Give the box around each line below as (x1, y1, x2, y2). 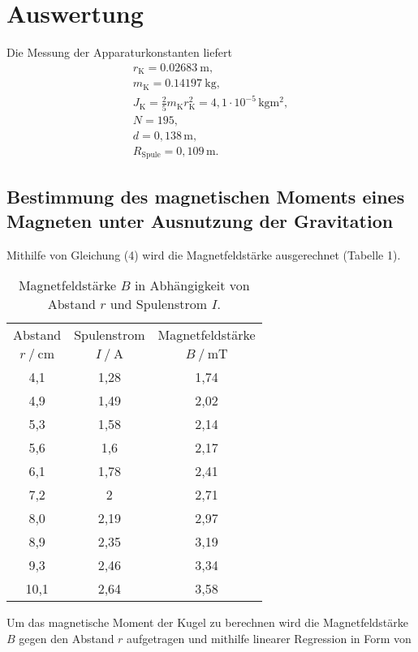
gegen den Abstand (19, 629, 114, 646)
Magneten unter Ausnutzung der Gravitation (6, 208, 394, 233)
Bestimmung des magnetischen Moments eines (6, 184, 405, 209)
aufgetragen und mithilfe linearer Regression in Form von (127, 629, 412, 646)
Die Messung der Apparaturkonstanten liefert (6, 44, 232, 61)
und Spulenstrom (110, 294, 208, 314)
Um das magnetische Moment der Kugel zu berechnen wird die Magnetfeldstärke (6, 614, 409, 631)
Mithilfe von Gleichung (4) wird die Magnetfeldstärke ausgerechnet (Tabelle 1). (6, 246, 401, 263)
